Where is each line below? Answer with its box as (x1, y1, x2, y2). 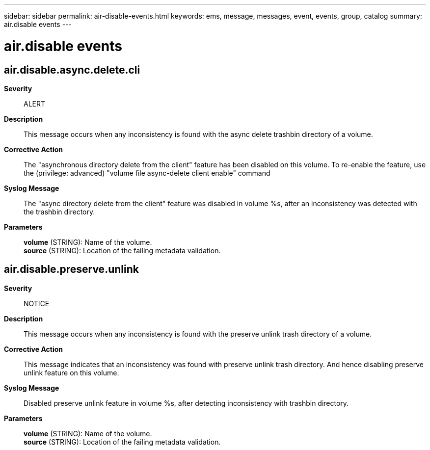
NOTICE (24, 299, 50, 308)
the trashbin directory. (24, 207, 95, 216)
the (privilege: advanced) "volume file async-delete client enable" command (24, 168, 270, 177)
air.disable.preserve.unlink (4, 263, 139, 276)
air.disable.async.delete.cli (4, 63, 140, 76)
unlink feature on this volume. (24, 368, 119, 377)
